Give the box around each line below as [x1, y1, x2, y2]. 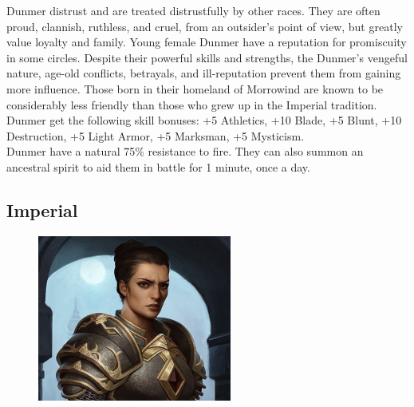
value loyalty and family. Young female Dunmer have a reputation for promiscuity [6, 34, 407, 50]
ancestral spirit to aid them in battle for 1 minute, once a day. [6, 158, 310, 175]
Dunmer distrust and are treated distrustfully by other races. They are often [6, 2, 380, 18]
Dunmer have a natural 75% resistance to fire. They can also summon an [6, 143, 364, 160]
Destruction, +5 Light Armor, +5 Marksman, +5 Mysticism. [6, 127, 305, 144]
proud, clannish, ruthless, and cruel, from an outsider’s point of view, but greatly [6, 18, 403, 34]
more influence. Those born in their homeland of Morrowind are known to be [6, 80, 384, 97]
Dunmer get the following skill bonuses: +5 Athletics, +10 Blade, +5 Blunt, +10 [6, 112, 402, 128]
